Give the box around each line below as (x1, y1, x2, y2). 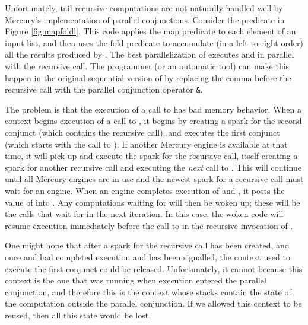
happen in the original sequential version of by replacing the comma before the (5, 71, 291, 84)
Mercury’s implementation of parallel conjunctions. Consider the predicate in (5, 13, 285, 26)
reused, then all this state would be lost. (5, 308, 151, 321)
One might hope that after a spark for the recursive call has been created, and (5, 239, 290, 251)
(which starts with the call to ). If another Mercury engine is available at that (5, 138, 288, 150)
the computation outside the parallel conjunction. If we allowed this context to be (5, 297, 302, 310)
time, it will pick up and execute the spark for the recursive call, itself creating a (5, 149, 298, 162)
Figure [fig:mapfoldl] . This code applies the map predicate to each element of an (5, 25, 296, 37)
